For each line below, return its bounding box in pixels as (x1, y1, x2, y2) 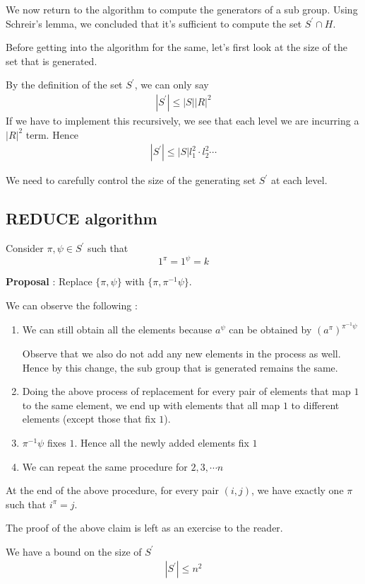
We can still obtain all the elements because (22, 322, 213, 337)
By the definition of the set (6, 77, 123, 92)
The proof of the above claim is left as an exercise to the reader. (6, 520, 283, 535)
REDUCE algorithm (6, 207, 157, 229)
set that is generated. (6, 53, 97, 68)
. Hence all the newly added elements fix (74, 435, 249, 450)
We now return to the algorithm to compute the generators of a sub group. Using (6, 2, 358, 16)
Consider (6, 241, 44, 256)
